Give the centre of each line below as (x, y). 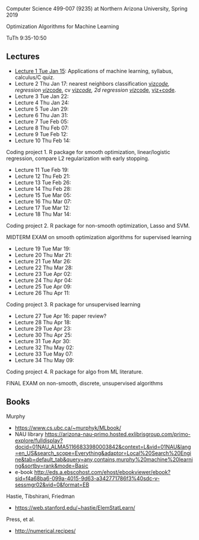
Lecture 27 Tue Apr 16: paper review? (61, 316)
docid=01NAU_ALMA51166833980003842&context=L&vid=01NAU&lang (103, 447)
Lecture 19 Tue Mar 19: (42, 249)
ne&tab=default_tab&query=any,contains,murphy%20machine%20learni (104, 459)
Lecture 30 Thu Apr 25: (43, 335)
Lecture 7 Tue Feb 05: (42, 121)
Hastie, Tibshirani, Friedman (41, 496)
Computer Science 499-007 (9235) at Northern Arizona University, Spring (97, 9)
